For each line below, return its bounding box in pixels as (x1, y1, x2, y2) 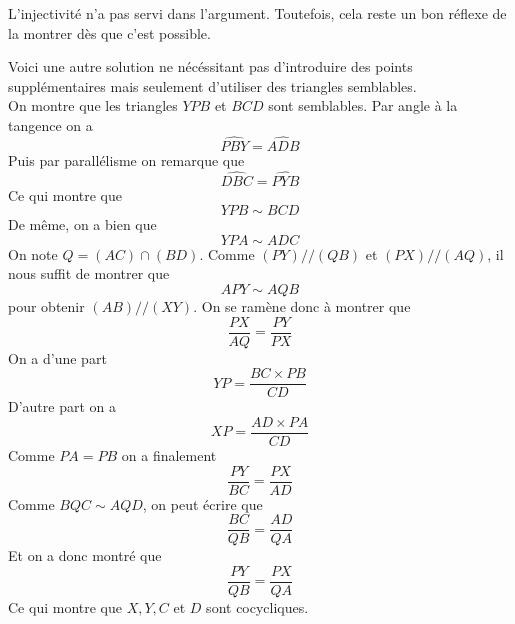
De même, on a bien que (8, 214, 157, 235)
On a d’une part (8, 347, 107, 368)
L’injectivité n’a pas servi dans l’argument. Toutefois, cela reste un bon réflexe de (8, 3, 507, 23)
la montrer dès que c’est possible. (8, 22, 211, 43)
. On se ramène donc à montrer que (193, 295, 411, 316)
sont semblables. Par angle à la (268, 95, 458, 116)
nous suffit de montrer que (8, 263, 170, 284)
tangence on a (8, 114, 93, 135)
